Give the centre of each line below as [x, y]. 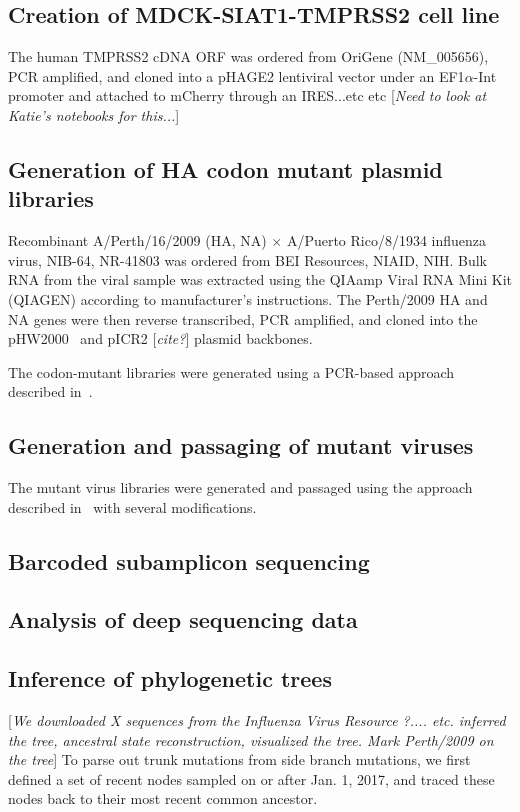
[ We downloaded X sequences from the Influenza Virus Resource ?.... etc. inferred [257, 720]
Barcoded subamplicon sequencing [189, 560]
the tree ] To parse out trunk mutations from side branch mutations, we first [239, 759]
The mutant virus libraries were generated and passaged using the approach [240, 487]
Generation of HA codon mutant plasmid [225, 168]
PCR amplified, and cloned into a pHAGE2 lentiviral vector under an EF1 [236, 75]
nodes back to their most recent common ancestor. [163, 798]
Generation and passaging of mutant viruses [241, 445]
